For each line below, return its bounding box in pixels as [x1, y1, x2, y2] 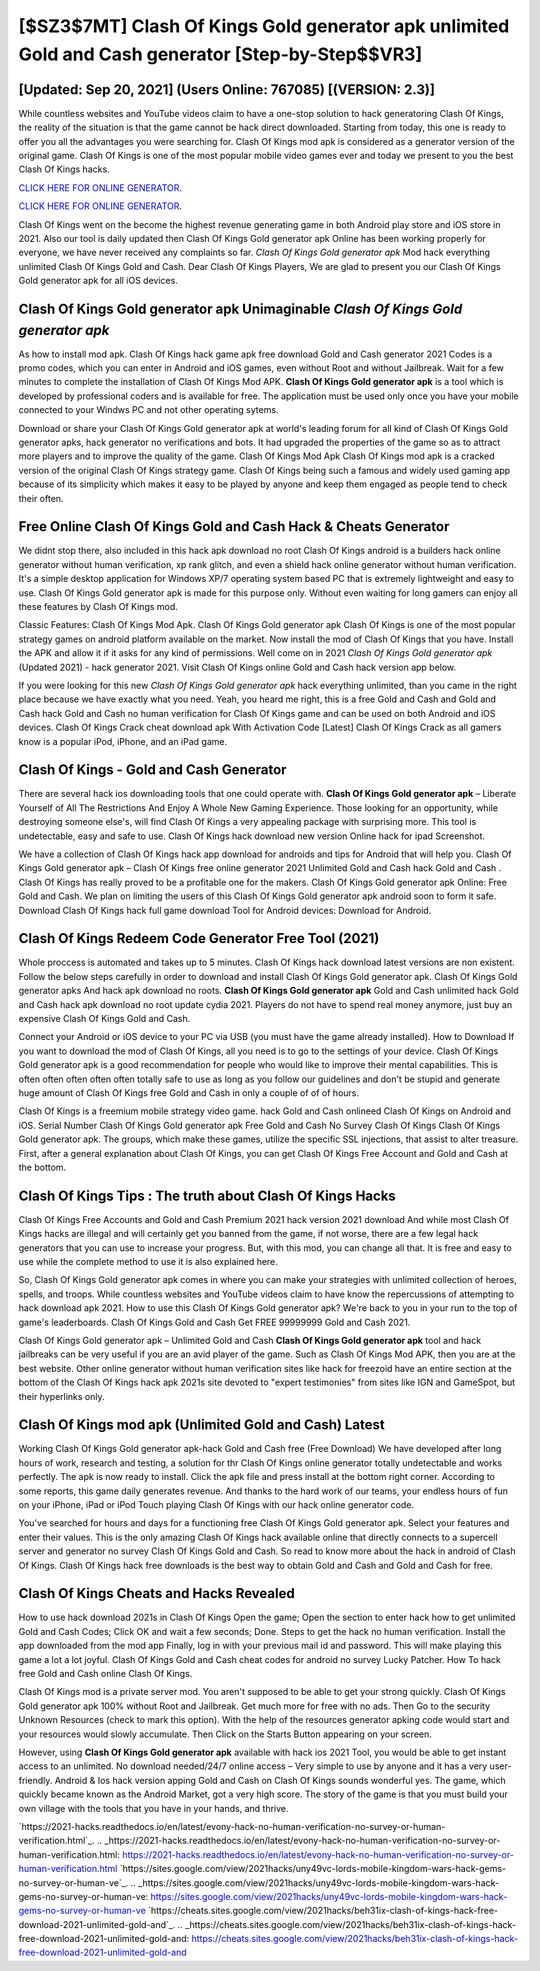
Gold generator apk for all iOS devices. [18, 275, 179, 287]
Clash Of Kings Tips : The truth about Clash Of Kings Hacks [18, 1187, 397, 1204]
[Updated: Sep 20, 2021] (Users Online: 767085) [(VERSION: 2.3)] [18, 81, 435, 98]
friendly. [18, 1774, 53, 1786]
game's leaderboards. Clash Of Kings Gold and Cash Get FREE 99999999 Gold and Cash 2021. [18, 1316, 411, 1328]
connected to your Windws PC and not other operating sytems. [18, 404, 279, 416]
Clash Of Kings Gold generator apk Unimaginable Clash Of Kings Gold [18, 300, 463, 317]
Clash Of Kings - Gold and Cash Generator [18, 761, 287, 779]
